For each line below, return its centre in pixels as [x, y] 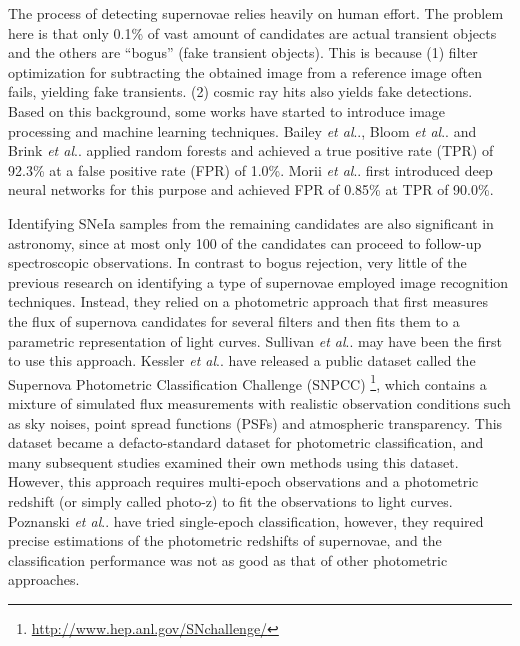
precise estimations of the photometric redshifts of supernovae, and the [225, 540]
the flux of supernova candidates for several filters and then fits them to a [234, 320]
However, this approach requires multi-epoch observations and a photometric [243, 481]
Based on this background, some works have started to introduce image [227, 110]
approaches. [44, 579]
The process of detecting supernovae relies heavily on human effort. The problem [256, 13]
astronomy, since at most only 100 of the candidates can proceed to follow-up [245, 242]
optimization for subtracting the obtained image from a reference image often [245, 71]
